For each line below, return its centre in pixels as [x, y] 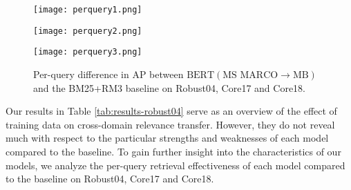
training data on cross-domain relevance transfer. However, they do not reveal [170, 124]
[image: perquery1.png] [88, 10]
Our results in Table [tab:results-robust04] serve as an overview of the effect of [171, 111]
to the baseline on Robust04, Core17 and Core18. [110, 179]
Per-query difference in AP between [108, 74]
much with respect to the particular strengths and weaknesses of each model [167, 138]
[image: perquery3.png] [88, 52]
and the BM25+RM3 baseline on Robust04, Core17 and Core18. [169, 87]
